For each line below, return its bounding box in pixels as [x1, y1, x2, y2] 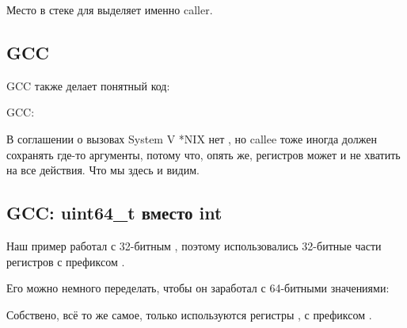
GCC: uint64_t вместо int [6, 200, 223, 225]
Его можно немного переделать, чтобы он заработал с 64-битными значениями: [6, 280, 390, 296]
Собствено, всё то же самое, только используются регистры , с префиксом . [6, 306, 372, 322]
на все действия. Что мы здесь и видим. [6, 162, 200, 178]
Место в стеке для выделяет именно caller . [6, 2, 213, 17]
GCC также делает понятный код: [6, 77, 170, 93]
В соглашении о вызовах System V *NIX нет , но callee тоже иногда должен [6, 130, 377, 147]
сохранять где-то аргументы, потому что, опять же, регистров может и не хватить [6, 146, 401, 162]
